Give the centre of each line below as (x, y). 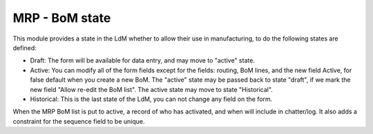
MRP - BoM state (62, 18)
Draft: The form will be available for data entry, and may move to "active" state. (143, 60)
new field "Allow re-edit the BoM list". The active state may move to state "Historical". (151, 89)
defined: (25, 47)
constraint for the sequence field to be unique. (79, 121)
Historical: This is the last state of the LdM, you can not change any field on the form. (151, 99)
